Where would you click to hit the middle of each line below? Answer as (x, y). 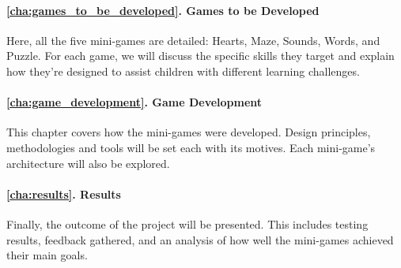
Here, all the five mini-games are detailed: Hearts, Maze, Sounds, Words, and (193, 40)
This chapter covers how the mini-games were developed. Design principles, (189, 132)
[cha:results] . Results (64, 194)
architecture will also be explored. (88, 163)
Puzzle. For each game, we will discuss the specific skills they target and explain (200, 56)
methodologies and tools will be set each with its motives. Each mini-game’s (191, 147)
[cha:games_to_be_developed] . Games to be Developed (163, 10)
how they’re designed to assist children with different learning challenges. (183, 71)
